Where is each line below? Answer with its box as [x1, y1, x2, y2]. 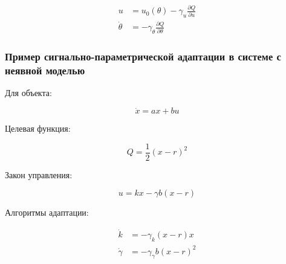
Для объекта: [5, 86, 52, 99]
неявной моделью [5, 63, 85, 78]
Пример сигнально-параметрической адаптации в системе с [5, 49, 281, 64]
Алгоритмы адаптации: [5, 206, 89, 219]
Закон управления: [5, 168, 73, 181]
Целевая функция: [5, 122, 71, 135]
